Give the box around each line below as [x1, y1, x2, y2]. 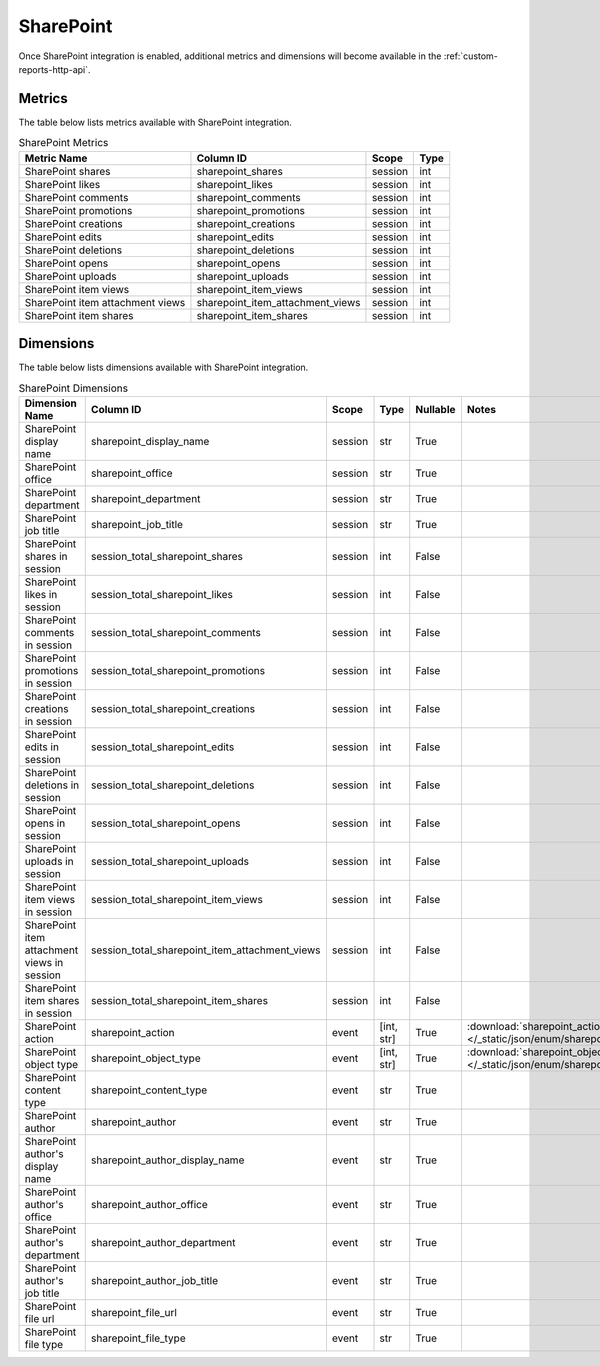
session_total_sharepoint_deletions [90, 778, 255, 792]
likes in [24, 587, 58, 601]
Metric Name [24, 151, 88, 165]
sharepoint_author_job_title [90, 1273, 219, 1287]
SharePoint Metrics [18, 136, 109, 150]
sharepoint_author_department [90, 1235, 236, 1249]
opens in [24, 816, 66, 830]
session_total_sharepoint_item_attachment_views [90, 943, 321, 957]
